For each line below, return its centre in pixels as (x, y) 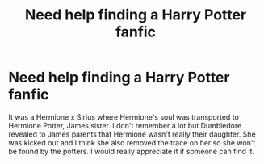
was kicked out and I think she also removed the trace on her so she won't (132, 142)
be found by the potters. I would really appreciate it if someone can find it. (132, 151)
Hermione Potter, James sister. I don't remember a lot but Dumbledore (125, 125)
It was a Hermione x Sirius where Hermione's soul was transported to (124, 117)
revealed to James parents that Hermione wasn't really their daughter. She (132, 134)
